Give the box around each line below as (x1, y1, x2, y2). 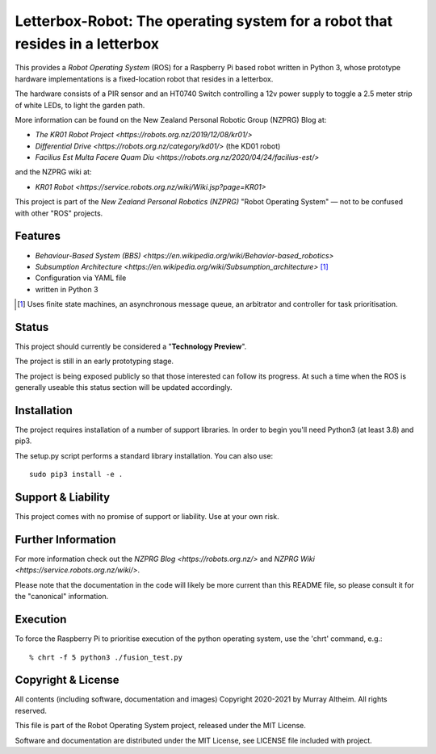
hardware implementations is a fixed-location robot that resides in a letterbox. (15, 73, 274, 84)
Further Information (15, 533, 116, 547)
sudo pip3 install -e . (29, 470, 124, 480)
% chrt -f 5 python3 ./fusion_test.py (29, 652, 183, 662)
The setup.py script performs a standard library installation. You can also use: (15, 450, 274, 460)
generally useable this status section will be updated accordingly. (15, 383, 233, 392)
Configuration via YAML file (35, 273, 127, 283)
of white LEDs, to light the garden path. (15, 100, 145, 110)
